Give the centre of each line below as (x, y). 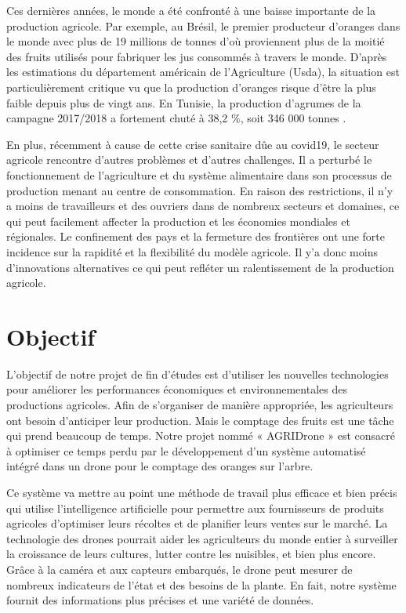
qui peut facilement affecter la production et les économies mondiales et (178, 221)
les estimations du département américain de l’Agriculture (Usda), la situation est (203, 72)
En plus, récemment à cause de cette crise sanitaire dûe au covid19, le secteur (193, 144)
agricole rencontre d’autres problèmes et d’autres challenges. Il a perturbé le (189, 160)
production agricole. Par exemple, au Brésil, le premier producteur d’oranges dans (203, 25)
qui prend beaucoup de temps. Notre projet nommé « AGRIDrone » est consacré (201, 435)
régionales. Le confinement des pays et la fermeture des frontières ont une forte (196, 236)
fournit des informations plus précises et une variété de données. (160, 600)
